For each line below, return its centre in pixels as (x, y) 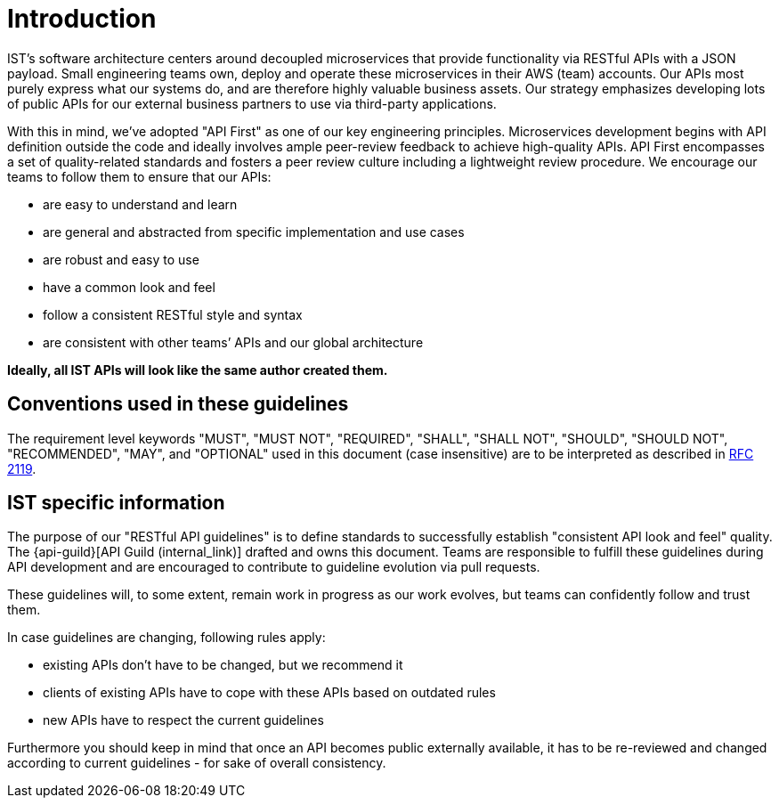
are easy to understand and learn (140, 204)
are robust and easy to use (121, 259)
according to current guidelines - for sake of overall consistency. (197, 763)
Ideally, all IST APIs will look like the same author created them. (198, 370)
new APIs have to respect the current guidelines (183, 720)
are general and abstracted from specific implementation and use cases (254, 232)
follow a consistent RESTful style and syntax (173, 314)
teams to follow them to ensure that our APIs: (139, 176)
